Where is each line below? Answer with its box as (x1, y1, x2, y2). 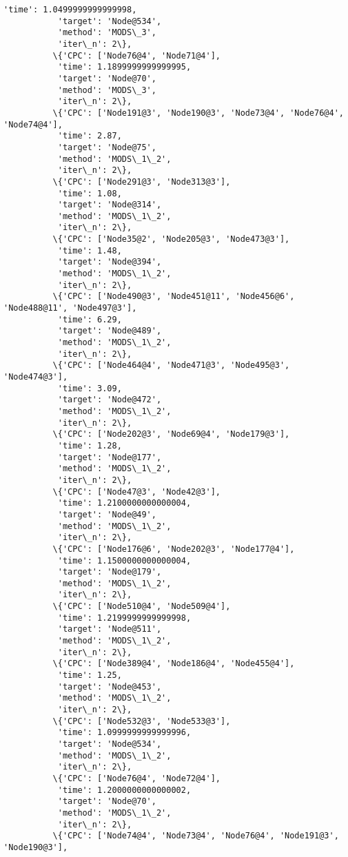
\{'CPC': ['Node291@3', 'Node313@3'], (52, 176, 231, 187)
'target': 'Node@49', (57, 509, 156, 519)
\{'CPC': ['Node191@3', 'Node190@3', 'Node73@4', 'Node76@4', (52, 107, 344, 118)
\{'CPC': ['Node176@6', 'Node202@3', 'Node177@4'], (52, 544, 295, 554)
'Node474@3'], (3, 372, 68, 382)
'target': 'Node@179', (57, 567, 162, 577)
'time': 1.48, (57, 245, 122, 256)
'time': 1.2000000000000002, (57, 785, 192, 795)
